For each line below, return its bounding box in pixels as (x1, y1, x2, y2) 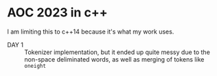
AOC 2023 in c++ (7, 5, 108, 21)
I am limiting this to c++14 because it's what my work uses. (7, 27, 174, 36)
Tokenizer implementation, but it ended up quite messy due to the (24, 48, 211, 56)
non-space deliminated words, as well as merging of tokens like (24, 55, 205, 63)
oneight (24, 62, 47, 69)
